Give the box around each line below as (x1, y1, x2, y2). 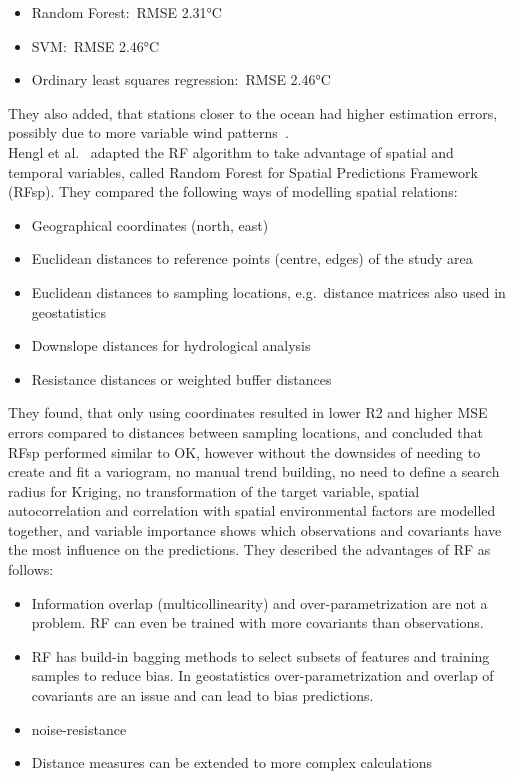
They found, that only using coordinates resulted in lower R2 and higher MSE (8, 402, 488, 423)
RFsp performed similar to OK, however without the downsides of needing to (8, 441, 481, 462)
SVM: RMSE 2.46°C (31, 35, 160, 56)
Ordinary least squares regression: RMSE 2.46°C (31, 69, 331, 90)
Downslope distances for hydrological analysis (31, 335, 311, 356)
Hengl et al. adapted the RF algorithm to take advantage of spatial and (8, 141, 454, 162)
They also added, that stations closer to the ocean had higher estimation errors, (8, 102, 498, 123)
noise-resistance (31, 718, 127, 739)
